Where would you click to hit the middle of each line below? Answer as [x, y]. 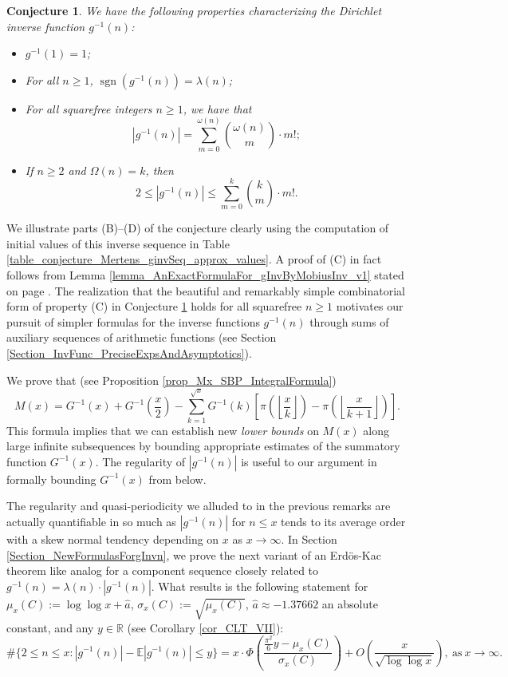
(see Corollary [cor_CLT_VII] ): [205, 627]
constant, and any [50, 627]
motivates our [370, 306]
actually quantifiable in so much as [91, 522]
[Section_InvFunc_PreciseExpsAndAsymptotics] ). [129, 352]
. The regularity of [140, 461]
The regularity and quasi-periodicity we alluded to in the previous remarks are [199, 506]
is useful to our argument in [309, 461]
